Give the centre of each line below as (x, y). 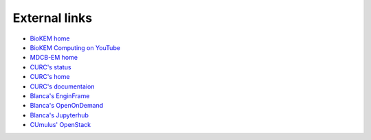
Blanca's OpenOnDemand (67, 106)
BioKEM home (50, 38)
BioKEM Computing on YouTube (75, 47)
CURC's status (50, 67)
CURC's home (50, 77)
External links (53, 18)
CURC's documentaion (62, 86)
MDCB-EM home (54, 58)
